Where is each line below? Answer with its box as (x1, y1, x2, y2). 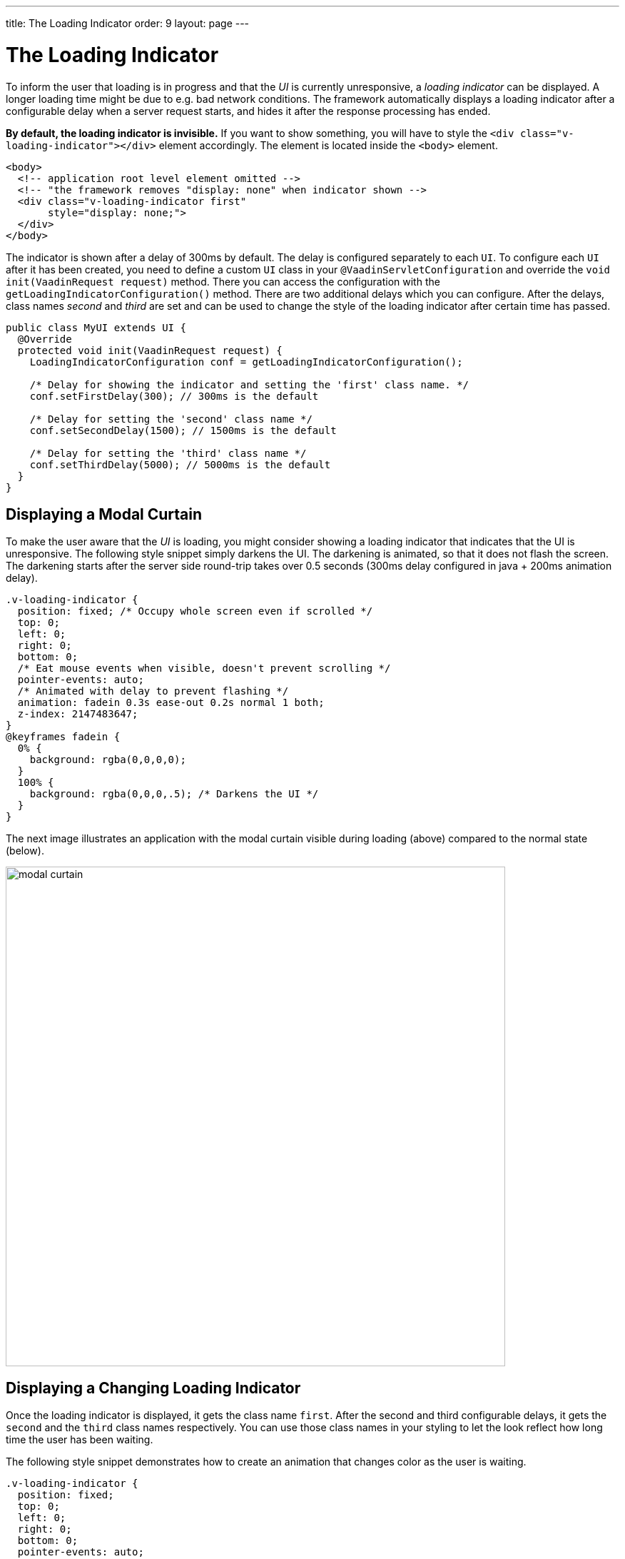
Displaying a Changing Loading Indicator (6, 1378, 301, 1397)
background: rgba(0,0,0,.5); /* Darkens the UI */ (29, 788, 319, 800)
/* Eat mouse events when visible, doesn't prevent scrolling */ (17, 662, 391, 675)
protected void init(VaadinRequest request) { (17, 344, 283, 356)
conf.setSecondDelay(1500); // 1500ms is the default (29, 424, 337, 436)
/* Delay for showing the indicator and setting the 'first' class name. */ (29, 378, 469, 390)
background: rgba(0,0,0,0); (29, 754, 186, 766)
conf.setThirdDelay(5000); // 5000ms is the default (29, 458, 331, 470)
